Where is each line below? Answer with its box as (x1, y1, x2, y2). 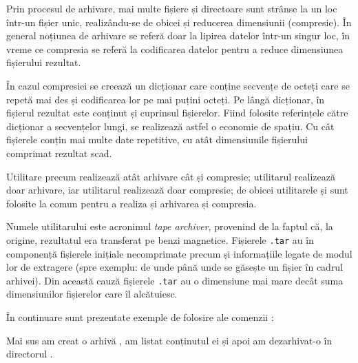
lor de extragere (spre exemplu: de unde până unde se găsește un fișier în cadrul (6, 260, 344, 274)
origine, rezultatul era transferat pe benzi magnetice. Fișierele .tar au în (6, 232, 314, 247)
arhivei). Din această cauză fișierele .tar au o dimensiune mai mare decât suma (6, 273, 344, 287)
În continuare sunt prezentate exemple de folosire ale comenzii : (6, 310, 274, 324)
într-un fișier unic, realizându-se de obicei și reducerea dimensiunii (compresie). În (6, 14, 352, 29)
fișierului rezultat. (6, 55, 81, 70)
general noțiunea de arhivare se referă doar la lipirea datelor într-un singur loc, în (6, 28, 350, 43)
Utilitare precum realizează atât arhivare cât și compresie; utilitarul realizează (6, 169, 335, 183)
